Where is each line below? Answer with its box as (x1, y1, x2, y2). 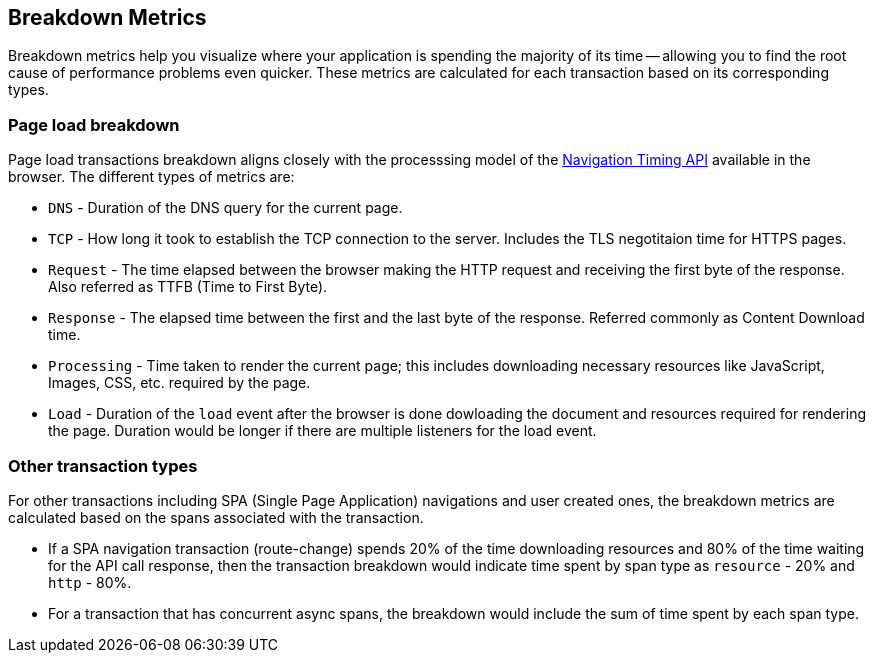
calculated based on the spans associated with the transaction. (8, 508, 424, 526)
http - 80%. (48, 573, 132, 591)
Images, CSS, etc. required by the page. (48, 374, 311, 392)
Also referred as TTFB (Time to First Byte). (48, 278, 328, 296)
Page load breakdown (8, 114, 180, 135)
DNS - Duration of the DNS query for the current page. (48, 199, 403, 217)
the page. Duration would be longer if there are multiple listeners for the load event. (48, 422, 597, 440)
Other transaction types (8, 455, 198, 476)
